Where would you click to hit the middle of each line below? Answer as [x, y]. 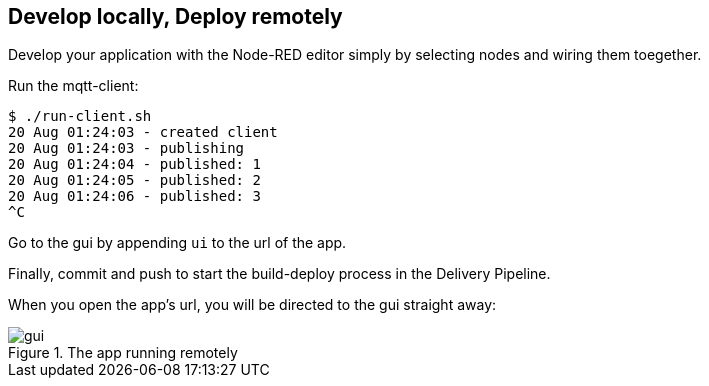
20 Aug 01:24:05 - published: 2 [134, 180]
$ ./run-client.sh [80, 116]
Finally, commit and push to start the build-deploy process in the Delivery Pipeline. [279, 274]
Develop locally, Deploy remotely [175, 16]
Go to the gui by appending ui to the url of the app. [177, 243]
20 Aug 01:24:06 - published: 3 [134, 196]
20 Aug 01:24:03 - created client [143, 132]
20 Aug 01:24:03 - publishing [126, 148]
